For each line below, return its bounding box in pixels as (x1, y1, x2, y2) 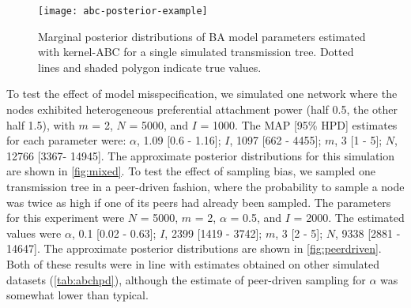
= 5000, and (129, 116, 189, 133)
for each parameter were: (6, 132, 126, 148)
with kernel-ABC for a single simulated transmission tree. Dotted (38, 43, 354, 60)
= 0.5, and (230, 209, 282, 226)
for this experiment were (6, 209, 125, 226)
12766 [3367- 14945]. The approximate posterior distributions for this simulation (6, 147, 395, 163)
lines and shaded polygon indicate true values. (38, 58, 262, 75)
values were (6, 224, 62, 241)
